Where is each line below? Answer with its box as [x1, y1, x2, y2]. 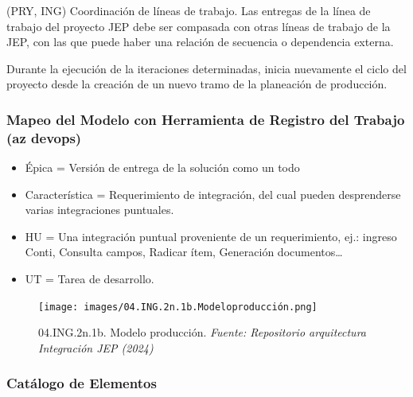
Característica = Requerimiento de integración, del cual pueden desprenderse [25, 185, 401, 202]
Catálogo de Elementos [6, 373, 157, 393]
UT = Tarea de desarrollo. [25, 271, 154, 287]
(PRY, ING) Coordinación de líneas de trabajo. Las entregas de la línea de [6, 2, 371, 18]
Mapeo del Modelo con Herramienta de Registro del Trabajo [6, 109, 405, 129]
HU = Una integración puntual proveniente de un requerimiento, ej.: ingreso [25, 228, 397, 244]
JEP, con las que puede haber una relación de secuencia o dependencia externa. [6, 33, 394, 50]
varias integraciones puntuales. [25, 201, 174, 218]
